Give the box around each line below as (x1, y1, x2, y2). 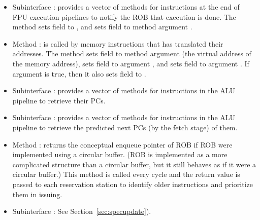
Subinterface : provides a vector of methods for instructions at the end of (12, 2, 240, 12)
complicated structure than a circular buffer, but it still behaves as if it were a (12, 159, 256, 169)
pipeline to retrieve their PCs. (12, 95, 106, 105)
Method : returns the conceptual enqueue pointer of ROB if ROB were (12, 139, 233, 150)
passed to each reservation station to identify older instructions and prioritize (12, 178, 253, 189)
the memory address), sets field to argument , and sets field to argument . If (12, 58, 249, 68)
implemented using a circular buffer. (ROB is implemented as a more (12, 149, 227, 160)
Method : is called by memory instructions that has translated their (12, 38, 223, 49)
